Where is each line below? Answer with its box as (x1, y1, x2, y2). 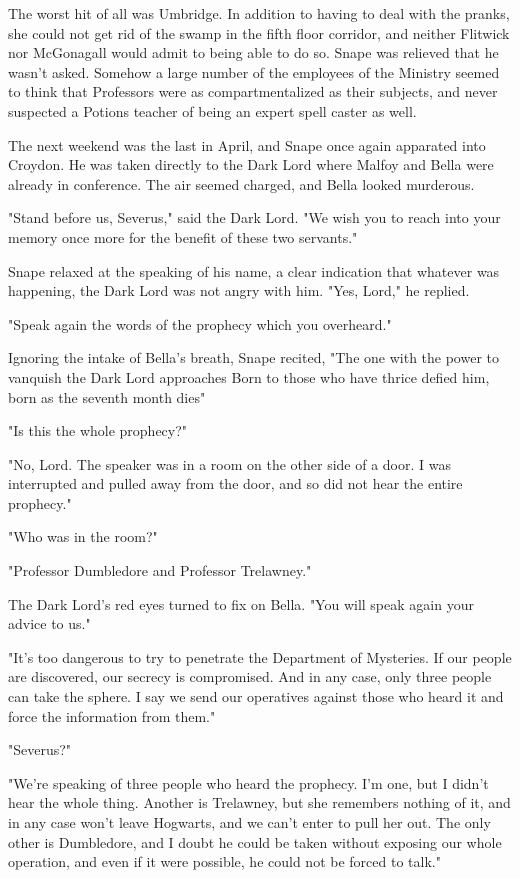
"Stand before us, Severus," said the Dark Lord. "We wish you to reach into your (8, 207, 501, 228)
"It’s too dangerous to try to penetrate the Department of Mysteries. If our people (8, 646, 512, 667)
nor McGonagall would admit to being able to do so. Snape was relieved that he (8, 42, 499, 63)
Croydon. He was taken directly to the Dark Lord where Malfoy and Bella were (8, 154, 494, 175)
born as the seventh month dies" (8, 386, 206, 407)
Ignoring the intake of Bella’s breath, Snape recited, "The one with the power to (8, 347, 499, 368)
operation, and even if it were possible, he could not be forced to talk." (8, 851, 441, 872)
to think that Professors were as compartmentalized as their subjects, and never (8, 81, 498, 102)
